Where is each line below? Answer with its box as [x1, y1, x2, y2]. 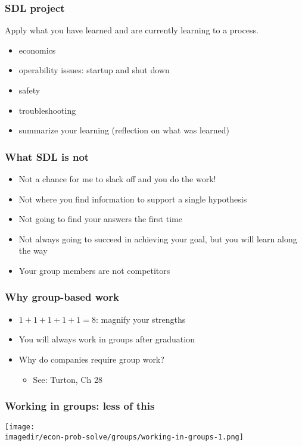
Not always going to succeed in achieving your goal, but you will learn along [18, 232, 297, 245]
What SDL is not [5, 149, 89, 164]
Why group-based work [5, 289, 119, 304]
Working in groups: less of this [5, 398, 155, 413]
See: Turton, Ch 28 [33, 373, 102, 385]
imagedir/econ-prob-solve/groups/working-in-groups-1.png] [5, 433, 244, 442]
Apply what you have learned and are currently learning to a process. [5, 24, 259, 36]
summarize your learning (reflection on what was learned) [18, 124, 229, 136]
